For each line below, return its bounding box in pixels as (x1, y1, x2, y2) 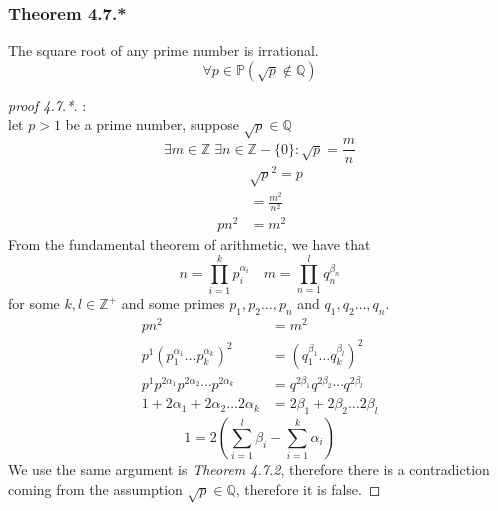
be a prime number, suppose (65, 114, 239, 135)
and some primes (121, 293, 225, 314)
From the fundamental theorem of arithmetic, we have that (8, 234, 371, 255)
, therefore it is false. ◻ (235, 478, 381, 499)
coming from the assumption (8, 478, 183, 499)
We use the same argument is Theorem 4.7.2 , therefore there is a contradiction (8, 458, 490, 479)
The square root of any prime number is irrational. (8, 40, 319, 61)
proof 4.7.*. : (8, 94, 87, 115)
